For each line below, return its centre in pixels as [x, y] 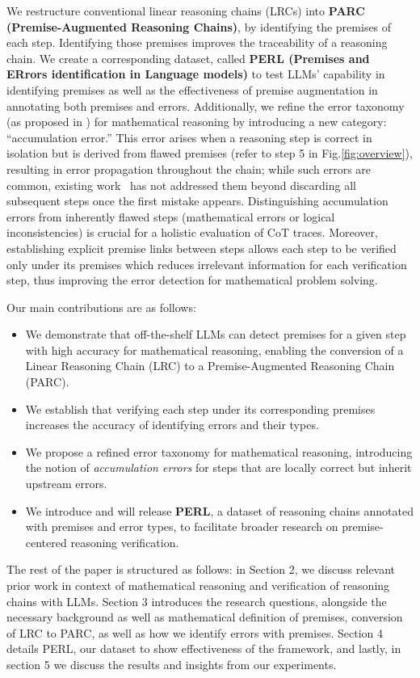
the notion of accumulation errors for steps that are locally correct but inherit [218, 467]
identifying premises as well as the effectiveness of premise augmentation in [192, 89]
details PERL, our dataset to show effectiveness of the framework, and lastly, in [204, 649]
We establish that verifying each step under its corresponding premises [200, 408]
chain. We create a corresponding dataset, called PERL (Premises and [188, 58]
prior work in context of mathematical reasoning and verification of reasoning [198, 585]
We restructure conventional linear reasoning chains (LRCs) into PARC [186, 11]
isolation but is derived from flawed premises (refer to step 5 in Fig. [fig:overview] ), [210, 153]
